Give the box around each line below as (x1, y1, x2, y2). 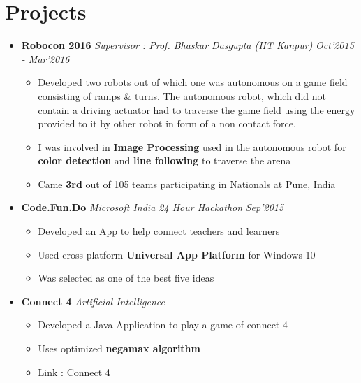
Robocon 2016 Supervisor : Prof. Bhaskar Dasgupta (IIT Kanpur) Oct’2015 (21, 38, 354, 52)
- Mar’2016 (21, 51, 70, 66)
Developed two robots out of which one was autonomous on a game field (38, 75, 348, 89)
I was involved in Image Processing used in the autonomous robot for (38, 139, 346, 154)
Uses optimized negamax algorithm (38, 341, 200, 356)
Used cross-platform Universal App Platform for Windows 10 (38, 247, 316, 261)
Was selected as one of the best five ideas (38, 270, 214, 285)
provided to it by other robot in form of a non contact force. (38, 116, 296, 131)
